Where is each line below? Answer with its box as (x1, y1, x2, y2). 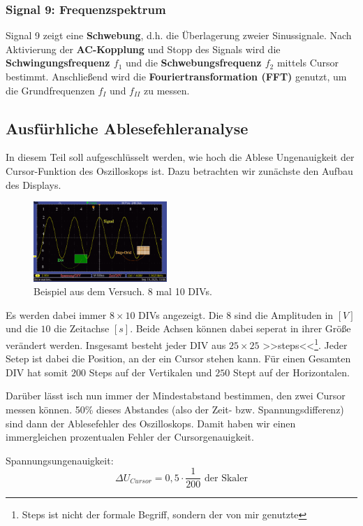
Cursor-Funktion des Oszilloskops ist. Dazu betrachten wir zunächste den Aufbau (6, 163, 353, 178)
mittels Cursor (276, 55, 339, 70)
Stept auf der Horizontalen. (232, 364, 350, 379)
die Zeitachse (54, 321, 110, 336)
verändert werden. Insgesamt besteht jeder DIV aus (6, 337, 226, 352)
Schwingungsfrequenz (6, 55, 110, 70)
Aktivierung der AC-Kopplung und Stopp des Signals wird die (6, 41, 281, 56)
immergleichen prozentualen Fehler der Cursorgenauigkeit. (6, 429, 254, 444)
